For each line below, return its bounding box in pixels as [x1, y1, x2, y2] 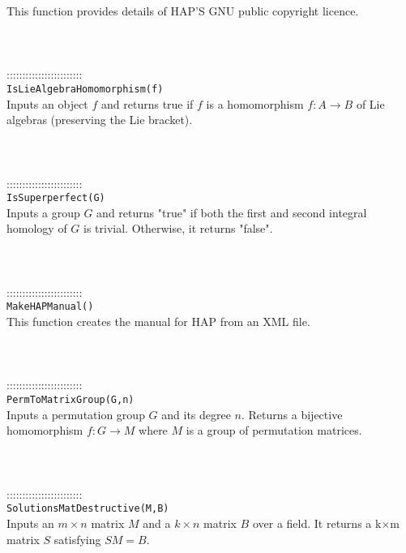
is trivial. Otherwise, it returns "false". [83, 220, 273, 237]
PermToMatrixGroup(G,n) [6, 394, 135, 406]
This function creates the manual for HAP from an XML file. [6, 313, 310, 330]
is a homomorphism [206, 95, 304, 112]
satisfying [53, 530, 101, 547]
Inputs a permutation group [6, 405, 145, 422]
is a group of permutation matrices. [186, 422, 362, 439]
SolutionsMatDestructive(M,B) [6, 503, 169, 515]
